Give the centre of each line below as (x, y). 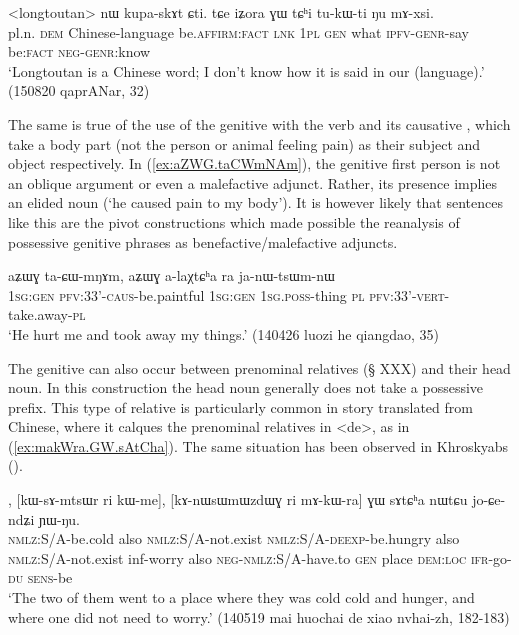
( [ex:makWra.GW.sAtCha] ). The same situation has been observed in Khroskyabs (258, 445)
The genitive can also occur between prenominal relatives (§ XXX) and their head (259, 367)
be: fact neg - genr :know (79, 51)
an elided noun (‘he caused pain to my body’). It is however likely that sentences (255, 202)
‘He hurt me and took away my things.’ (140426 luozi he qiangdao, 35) (224, 333)
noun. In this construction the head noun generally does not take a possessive (246, 387)
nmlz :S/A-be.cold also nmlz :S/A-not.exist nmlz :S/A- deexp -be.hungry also (234, 538)
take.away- (40, 314)
